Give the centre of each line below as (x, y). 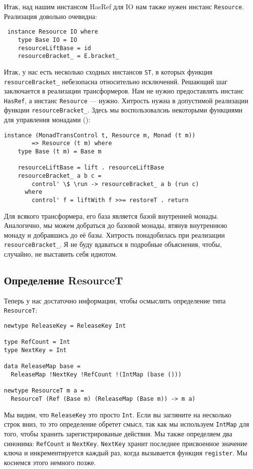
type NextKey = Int (35, 350)
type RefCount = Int (37, 342)
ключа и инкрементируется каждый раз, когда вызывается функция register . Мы (126, 453)
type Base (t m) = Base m (60, 151)
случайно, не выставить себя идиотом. (61, 254)
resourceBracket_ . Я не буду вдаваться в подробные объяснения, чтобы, (113, 244)
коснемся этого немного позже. (50, 462)
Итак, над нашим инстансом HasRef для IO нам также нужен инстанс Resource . (124, 6)
